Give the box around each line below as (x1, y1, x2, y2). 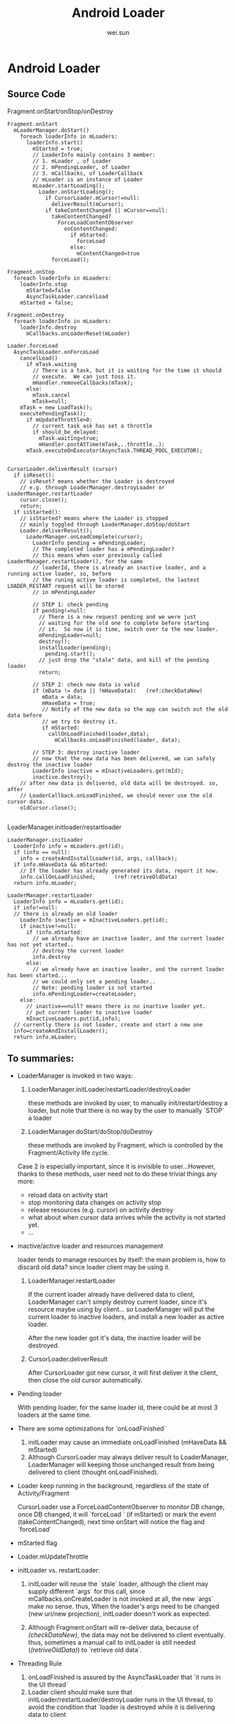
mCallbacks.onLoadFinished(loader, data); (54, 736, 181, 743)
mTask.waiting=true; (38, 434, 99, 441)
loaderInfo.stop (20, 280, 68, 288)
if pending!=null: (32, 607, 87, 614)
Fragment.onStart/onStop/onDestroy (7, 107, 114, 115)
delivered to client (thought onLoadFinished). (27, 1468, 159, 1476)
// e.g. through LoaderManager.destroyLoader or (20, 484, 165, 491)
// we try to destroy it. (42, 718, 118, 725)
